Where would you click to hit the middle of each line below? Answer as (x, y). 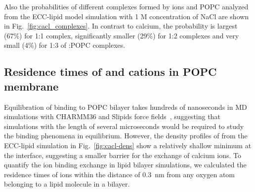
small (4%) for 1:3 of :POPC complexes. (65, 45)
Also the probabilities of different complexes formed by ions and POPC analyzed (126, 6)
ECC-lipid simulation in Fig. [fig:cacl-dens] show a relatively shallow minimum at (128, 145)
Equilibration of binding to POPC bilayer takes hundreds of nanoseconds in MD (126, 107)
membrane (31, 86)
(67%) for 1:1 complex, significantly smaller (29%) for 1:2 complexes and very (122, 35)
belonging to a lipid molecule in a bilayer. (67, 184)
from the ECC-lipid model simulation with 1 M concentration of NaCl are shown (127, 16)
